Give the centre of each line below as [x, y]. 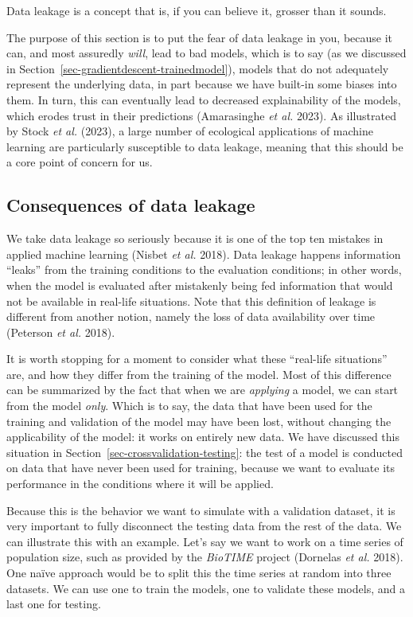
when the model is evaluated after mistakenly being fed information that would [200, 285]
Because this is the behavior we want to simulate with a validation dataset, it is [201, 510]
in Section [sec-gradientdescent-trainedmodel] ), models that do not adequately [198, 68]
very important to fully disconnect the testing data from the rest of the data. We [204, 526]
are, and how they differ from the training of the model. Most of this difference [199, 374]
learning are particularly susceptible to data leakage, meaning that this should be [205, 146]
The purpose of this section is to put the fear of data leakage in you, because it [200, 37]
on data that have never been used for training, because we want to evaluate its [201, 468]
